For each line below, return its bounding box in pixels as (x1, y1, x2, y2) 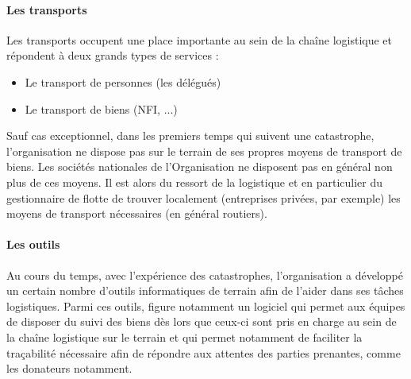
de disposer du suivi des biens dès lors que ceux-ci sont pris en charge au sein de (6, 313, 397, 330)
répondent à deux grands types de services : (6, 47, 219, 64)
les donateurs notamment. (6, 360, 133, 377)
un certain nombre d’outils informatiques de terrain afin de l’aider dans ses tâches (6, 282, 404, 299)
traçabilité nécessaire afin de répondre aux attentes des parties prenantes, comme (6, 344, 401, 361)
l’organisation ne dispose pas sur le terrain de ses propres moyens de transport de (6, 142, 402, 159)
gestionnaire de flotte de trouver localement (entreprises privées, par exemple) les (6, 189, 401, 206)
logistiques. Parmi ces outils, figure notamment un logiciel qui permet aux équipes (6, 297, 405, 314)
